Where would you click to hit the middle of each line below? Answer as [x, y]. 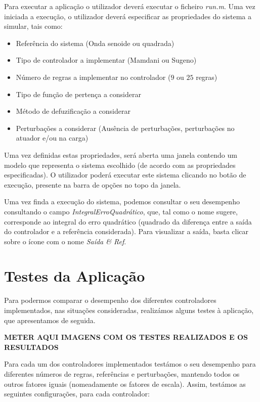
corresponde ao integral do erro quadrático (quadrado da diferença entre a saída [128, 221]
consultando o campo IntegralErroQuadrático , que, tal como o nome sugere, [121, 211]
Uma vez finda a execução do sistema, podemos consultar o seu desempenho [122, 202]
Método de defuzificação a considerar [73, 111]
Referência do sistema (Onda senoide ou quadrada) [95, 43]
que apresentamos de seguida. [50, 320]
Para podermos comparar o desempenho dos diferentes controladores [110, 300]
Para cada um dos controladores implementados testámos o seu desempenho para [130, 364]
